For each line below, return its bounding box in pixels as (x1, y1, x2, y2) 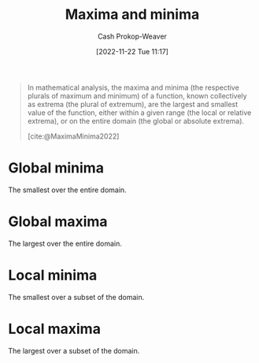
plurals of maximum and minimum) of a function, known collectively (27, 91, 247, 100)
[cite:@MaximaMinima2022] (27, 131, 120, 141)
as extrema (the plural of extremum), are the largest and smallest (27, 99, 239, 109)
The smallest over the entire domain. (8, 185, 128, 194)
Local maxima (8, 320, 101, 338)
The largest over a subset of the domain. (8, 346, 140, 355)
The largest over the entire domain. (8, 239, 122, 248)
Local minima (8, 266, 98, 284)
